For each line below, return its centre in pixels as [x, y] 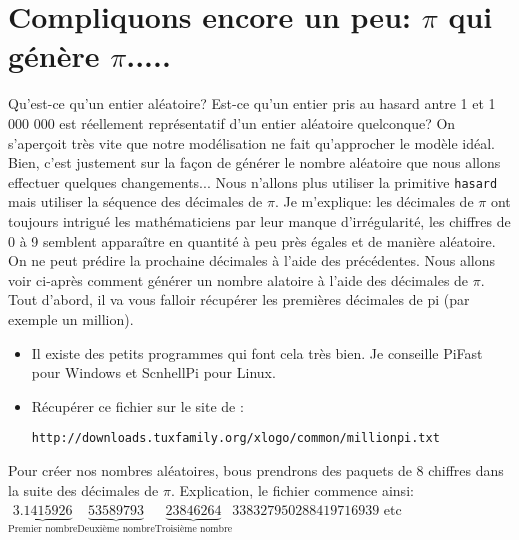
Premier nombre [43, 529]
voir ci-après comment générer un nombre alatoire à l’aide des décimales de [238, 279]
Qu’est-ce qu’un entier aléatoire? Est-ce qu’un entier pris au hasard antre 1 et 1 [252, 103]
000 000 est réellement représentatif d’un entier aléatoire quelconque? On [232, 122]
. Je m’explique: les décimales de [374, 201]
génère [54, 55]
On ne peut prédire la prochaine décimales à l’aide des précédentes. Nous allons [252, 260]
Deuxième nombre [116, 529]
